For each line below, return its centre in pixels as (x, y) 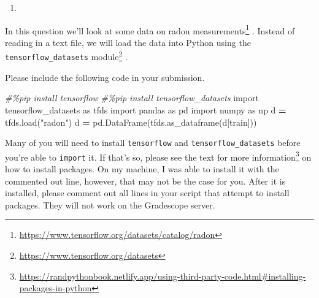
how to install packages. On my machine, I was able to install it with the (142, 169)
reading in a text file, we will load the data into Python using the (128, 42)
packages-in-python (56, 288)
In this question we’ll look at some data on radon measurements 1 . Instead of (150, 29)
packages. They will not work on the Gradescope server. (110, 204)
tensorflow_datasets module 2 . (66, 56)
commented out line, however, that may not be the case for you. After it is (145, 181)
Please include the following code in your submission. (105, 77)
